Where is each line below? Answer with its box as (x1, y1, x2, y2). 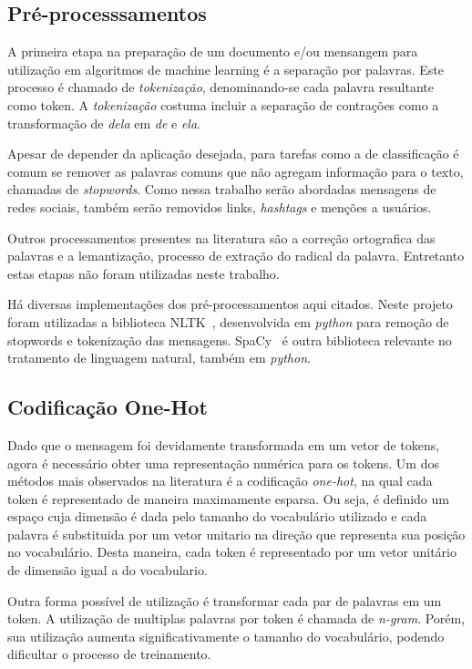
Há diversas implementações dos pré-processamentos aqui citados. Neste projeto (7, 294, 453, 314)
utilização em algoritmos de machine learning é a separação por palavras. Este (7, 59, 444, 78)
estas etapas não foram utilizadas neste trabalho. (7, 263, 280, 283)
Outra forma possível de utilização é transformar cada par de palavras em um (7, 591, 442, 610)
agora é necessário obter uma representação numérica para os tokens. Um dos (7, 453, 439, 472)
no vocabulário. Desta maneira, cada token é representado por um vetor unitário (7, 542, 457, 561)
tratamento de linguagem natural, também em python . (7, 348, 311, 367)
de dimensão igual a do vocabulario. (7, 561, 208, 580)
